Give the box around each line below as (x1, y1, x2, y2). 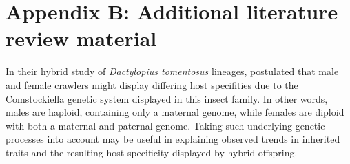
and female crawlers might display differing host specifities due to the (6, 77, 298, 92)
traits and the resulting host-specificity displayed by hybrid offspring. (6, 145, 298, 159)
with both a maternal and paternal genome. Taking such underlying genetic (6, 118, 325, 132)
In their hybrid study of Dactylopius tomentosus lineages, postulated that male (6, 64, 339, 79)
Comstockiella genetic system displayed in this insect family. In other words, (6, 91, 328, 105)
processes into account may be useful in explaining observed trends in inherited (6, 132, 340, 146)
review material (6, 24, 157, 52)
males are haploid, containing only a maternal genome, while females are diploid (6, 105, 344, 119)
